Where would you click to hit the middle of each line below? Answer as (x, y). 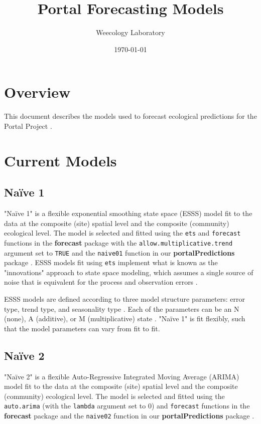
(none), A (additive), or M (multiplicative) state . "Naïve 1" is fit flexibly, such (125, 319)
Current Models (60, 160)
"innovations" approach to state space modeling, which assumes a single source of (129, 272)
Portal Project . (28, 126)
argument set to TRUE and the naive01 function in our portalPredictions (119, 252)
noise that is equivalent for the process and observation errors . (101, 282)
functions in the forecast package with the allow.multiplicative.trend (118, 242)
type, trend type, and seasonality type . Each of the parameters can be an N (122, 308)
